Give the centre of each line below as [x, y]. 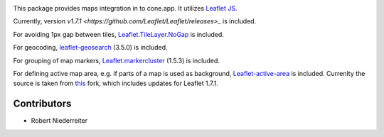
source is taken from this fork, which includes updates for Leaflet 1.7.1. [116, 83]
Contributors [42, 104]
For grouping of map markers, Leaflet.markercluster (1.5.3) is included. [117, 60]
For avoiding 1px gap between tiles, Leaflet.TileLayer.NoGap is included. [118, 34]
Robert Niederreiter [59, 121]
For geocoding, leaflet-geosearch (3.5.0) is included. [90, 48]
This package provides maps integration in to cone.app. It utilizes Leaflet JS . [125, 8]
